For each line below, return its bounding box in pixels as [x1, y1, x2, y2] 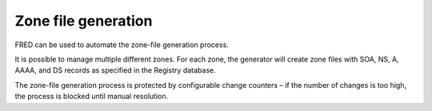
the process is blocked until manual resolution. [14, 92, 168, 101]
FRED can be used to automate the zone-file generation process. [14, 40, 230, 50]
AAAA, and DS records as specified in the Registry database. [14, 65, 216, 75]
